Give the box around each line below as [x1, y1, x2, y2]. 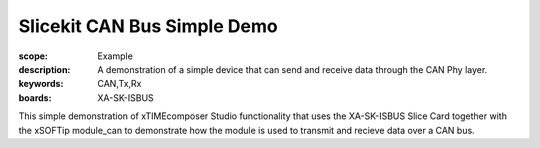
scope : [18, 50, 49, 62]
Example [97, 50, 134, 62]
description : [18, 63, 71, 75]
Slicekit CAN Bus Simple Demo [18, 15, 279, 37]
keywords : [18, 78, 64, 90]
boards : [18, 91, 52, 104]
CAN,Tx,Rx [97, 78, 142, 90]
